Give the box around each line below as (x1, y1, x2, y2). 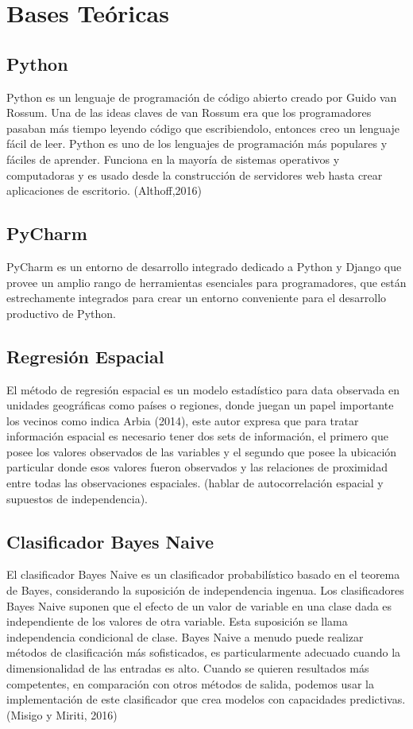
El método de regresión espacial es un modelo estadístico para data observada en (6, 381, 400, 397)
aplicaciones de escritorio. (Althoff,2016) (6, 182, 203, 199)
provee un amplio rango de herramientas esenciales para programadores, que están (6, 273, 407, 290)
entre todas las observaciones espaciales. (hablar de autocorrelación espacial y (6, 475, 384, 491)
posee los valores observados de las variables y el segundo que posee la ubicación (6, 443, 397, 460)
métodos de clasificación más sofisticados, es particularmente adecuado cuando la (6, 644, 401, 661)
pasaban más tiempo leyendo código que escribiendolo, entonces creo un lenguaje (6, 119, 400, 136)
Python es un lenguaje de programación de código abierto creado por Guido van (6, 88, 397, 105)
